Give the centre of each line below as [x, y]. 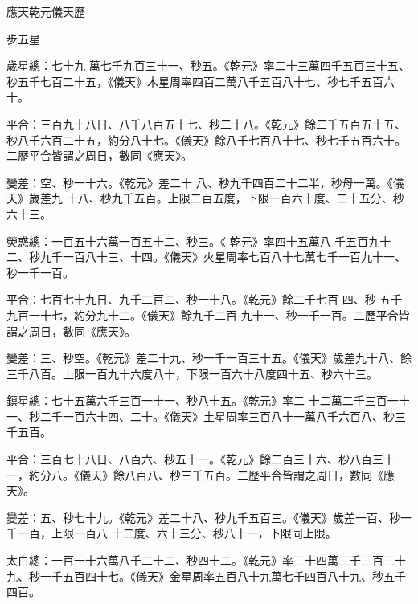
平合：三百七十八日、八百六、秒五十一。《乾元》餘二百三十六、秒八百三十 [201, 459]
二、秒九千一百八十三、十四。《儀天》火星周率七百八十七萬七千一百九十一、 [206, 257]
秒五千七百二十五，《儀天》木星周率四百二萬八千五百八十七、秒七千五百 [195, 81]
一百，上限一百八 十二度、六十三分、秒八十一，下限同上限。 [177, 533]
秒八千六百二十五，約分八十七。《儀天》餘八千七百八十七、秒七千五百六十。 [206, 139]
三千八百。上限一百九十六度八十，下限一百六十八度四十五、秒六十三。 [192, 373]
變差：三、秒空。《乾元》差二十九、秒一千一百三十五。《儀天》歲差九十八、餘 [209, 358]
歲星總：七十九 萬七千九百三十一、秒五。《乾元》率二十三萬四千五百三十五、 [208, 65]
